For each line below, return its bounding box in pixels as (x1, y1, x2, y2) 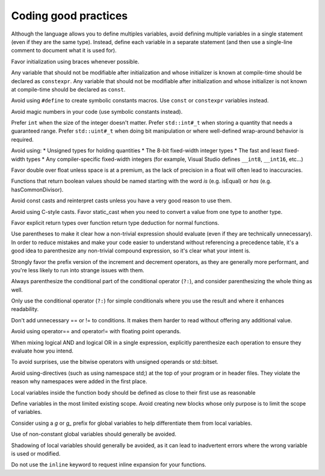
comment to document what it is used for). (11, 47, 117, 54)
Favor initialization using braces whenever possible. (11, 58, 140, 65)
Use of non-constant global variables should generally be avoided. (11, 431, 177, 438)
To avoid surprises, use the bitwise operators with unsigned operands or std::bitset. (11, 359, 219, 366)
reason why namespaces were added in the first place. (11, 378, 147, 385)
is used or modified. (11, 449, 61, 457)
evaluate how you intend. (11, 347, 73, 355)
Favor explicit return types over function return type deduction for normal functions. (11, 219, 220, 226)
